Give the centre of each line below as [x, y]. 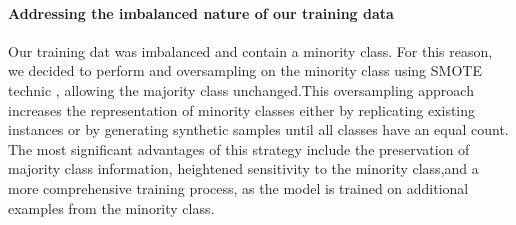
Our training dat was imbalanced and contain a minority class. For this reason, [250, 50]
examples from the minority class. [111, 207]
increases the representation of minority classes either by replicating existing [242, 109]
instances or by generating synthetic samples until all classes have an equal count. [258, 129]
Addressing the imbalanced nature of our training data [201, 12]
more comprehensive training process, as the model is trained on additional [238, 187]
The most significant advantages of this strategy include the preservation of [239, 148]
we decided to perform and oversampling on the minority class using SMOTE [245, 70]
